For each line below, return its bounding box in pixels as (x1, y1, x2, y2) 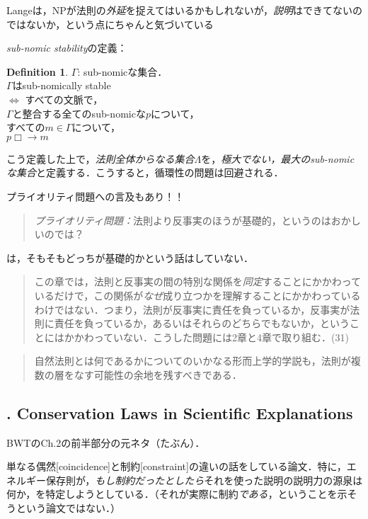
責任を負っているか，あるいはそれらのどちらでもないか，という (54, 316, 350, 331)
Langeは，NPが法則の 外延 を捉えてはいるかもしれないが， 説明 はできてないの (6, 3, 362, 17)
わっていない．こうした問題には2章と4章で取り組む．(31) (84, 329, 349, 344)
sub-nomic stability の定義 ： (6, 40, 127, 55)
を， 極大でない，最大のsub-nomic (201, 151, 355, 166)
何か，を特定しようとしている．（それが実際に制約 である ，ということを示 (6, 486, 347, 501)
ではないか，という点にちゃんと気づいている (6, 16, 214, 31)
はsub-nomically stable (12, 78, 111, 93)
